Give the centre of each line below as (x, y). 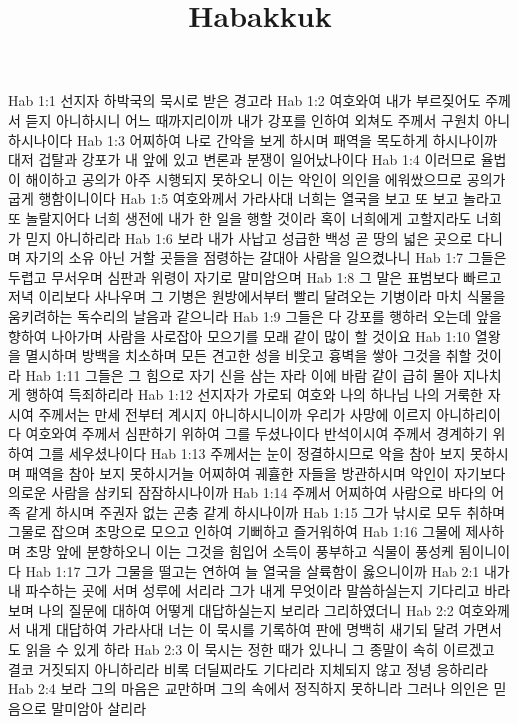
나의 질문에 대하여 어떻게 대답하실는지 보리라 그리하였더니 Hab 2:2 (246, 609)
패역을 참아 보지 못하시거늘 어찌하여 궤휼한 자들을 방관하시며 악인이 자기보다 (265, 472)
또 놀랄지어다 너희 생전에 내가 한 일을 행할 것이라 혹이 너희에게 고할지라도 (240, 217)
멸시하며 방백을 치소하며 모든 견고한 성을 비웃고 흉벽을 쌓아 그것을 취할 (248, 355)
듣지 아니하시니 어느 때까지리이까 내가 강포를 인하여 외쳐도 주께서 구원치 (252, 119)
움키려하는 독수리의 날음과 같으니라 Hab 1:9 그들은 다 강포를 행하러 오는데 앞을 (255, 315)
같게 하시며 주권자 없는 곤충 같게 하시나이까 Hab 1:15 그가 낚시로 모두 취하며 (265, 511)
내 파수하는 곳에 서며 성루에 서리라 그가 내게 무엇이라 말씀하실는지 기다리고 (244, 590)
